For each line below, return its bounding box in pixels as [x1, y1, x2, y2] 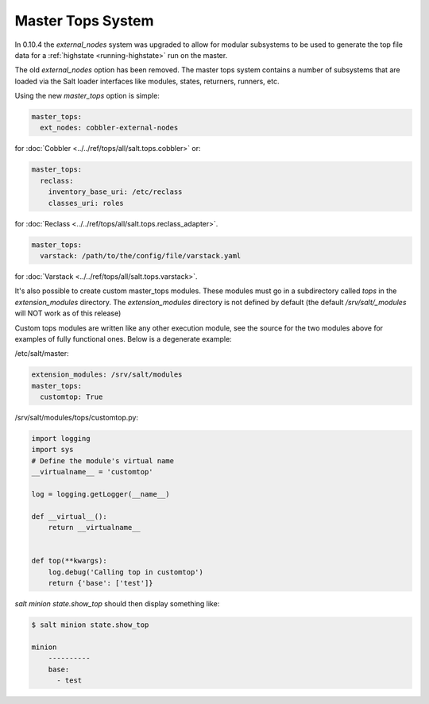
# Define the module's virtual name [31, 456, 175, 465]
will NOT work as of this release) [14, 308, 122, 318]
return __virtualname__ [48, 523, 141, 532]
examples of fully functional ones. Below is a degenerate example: [14, 334, 232, 343]
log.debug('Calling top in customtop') [48, 567, 204, 576]
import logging [31, 434, 91, 443]
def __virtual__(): [31, 512, 107, 520]
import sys [31, 445, 74, 455]
